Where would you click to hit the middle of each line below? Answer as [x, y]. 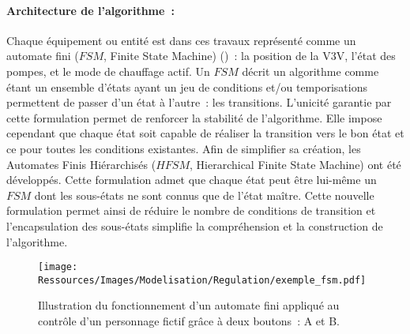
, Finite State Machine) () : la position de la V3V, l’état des [250, 56]
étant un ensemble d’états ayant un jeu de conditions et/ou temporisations [187, 86]
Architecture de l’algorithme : [90, 10]
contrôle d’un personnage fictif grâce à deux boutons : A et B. [189, 321]
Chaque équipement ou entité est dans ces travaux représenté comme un [181, 40]
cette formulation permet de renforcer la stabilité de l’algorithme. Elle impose [194, 117]
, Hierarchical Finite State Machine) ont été [295, 164]
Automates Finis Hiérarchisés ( [81, 164]
